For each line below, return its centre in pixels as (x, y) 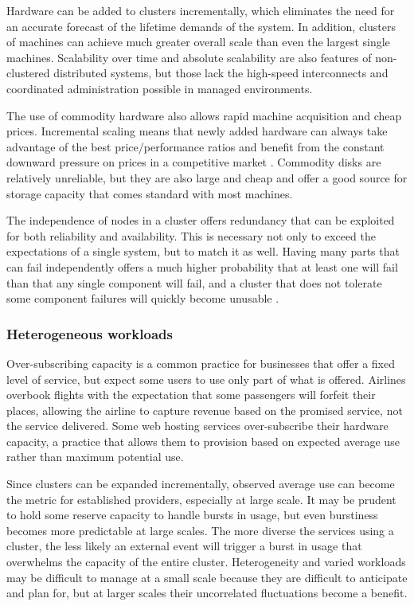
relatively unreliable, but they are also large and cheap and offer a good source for (207, 177)
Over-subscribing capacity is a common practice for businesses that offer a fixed (201, 363)
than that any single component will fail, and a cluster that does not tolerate (194, 282)
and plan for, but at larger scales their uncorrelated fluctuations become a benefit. (207, 593)
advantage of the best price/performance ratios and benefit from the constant (195, 146)
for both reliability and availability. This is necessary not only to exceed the (191, 235)
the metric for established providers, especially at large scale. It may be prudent (201, 499)
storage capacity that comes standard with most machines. (150, 193)
